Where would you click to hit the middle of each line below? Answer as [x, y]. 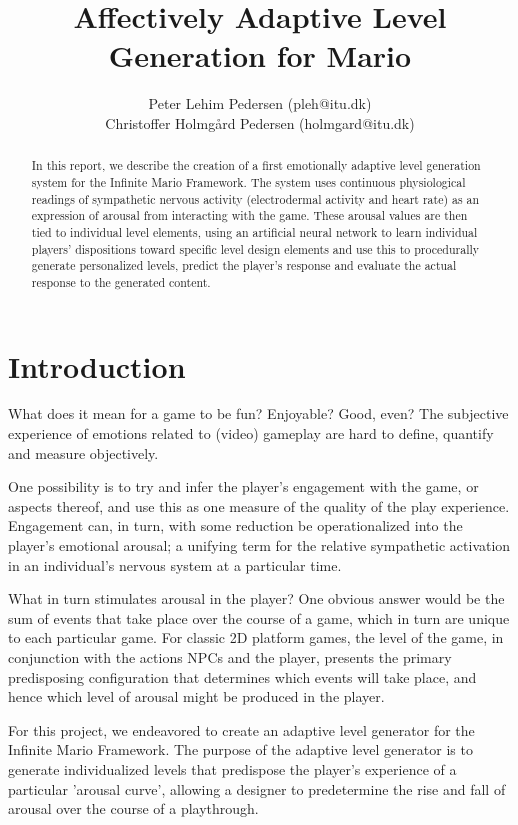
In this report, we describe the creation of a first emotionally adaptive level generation [256, 165]
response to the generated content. [121, 281]
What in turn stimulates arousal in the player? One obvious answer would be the [256, 598]
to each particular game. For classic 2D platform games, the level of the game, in [256, 637]
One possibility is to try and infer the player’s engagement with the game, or [243, 486]
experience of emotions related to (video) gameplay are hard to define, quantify [251, 433]
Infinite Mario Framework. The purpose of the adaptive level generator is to [240, 749]
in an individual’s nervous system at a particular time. [175, 564]
